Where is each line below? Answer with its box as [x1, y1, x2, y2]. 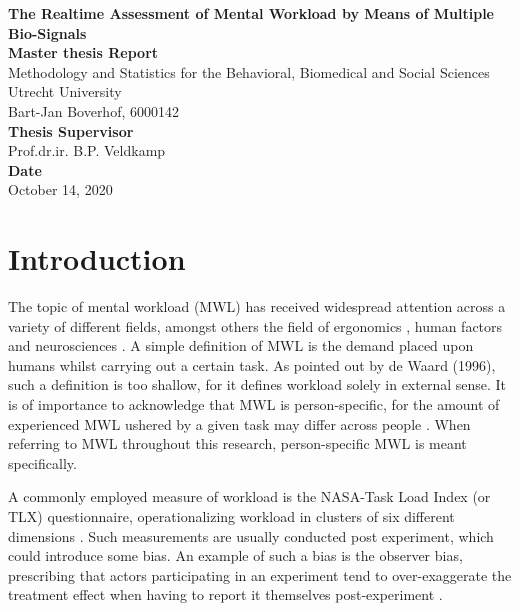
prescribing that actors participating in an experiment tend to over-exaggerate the [8, 564, 512, 585]
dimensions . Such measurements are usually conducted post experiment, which [8, 525, 494, 546]
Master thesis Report [8, 42, 159, 63]
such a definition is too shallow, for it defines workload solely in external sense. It [8, 374, 507, 395]
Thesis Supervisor [8, 120, 134, 141]
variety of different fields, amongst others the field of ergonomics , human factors [8, 315, 503, 336]
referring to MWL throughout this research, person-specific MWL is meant [8, 433, 467, 454]
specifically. [8, 452, 77, 473]
